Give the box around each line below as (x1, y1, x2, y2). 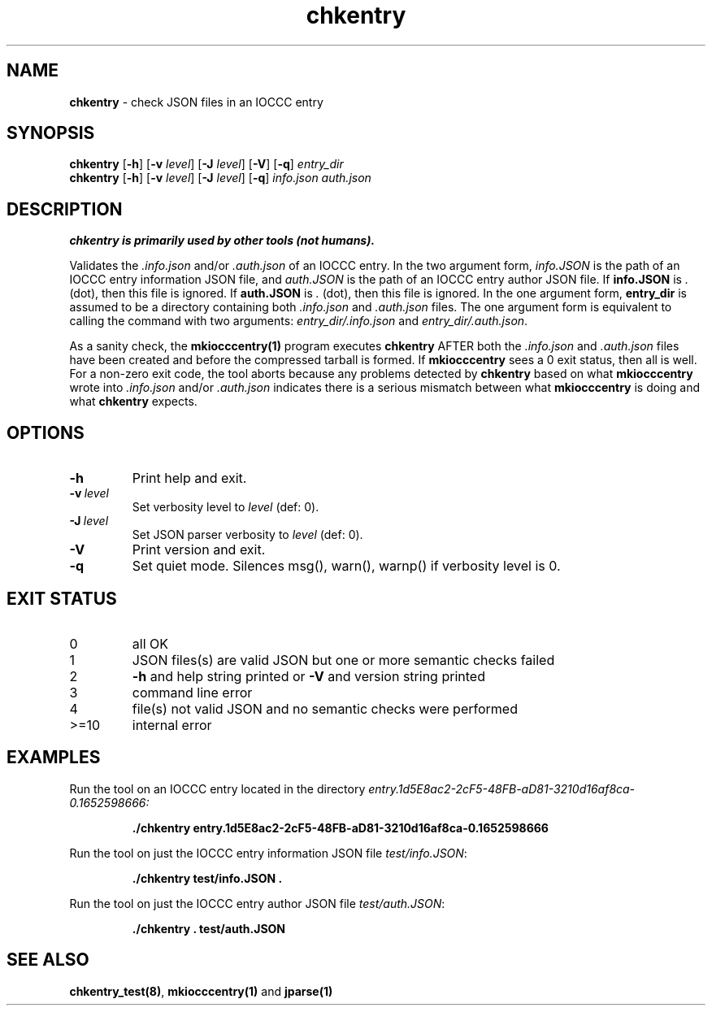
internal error (132, 716, 212, 733)
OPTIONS (7, 422, 85, 443)
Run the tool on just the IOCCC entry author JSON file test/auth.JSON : (69, 896, 445, 910)
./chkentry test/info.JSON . (132, 871, 283, 885)
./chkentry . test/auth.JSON (132, 921, 286, 936)
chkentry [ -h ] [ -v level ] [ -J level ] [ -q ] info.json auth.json (69, 171, 371, 185)
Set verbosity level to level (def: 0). (132, 500, 319, 515)
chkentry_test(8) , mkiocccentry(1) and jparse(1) (69, 984, 333, 998)
